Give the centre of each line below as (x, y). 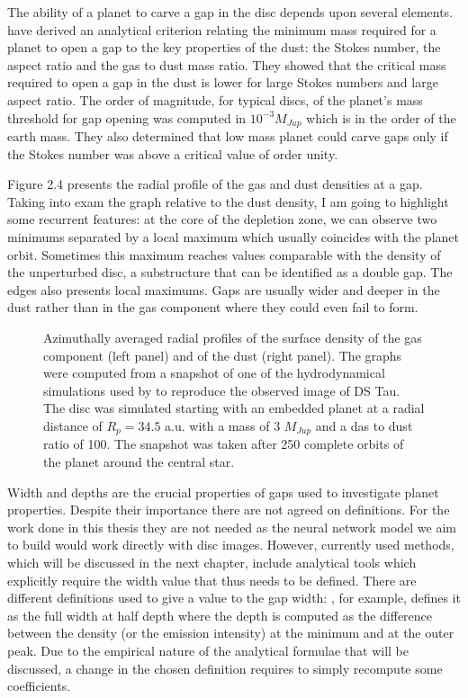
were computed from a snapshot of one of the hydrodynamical (214, 373)
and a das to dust (364, 425)
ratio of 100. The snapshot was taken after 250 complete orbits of (224, 444)
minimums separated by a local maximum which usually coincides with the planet (233, 236)
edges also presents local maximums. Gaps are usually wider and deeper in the (224, 289)
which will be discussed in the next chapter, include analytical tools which (212, 562)
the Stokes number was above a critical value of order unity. (173, 153)
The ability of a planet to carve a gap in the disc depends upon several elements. (230, 12)
